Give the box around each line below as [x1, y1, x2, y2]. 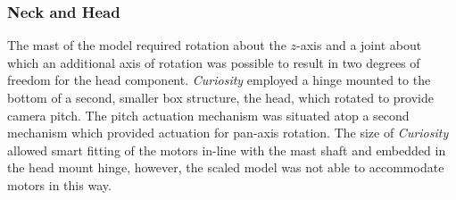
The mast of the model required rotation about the [7, 36, 286, 54]
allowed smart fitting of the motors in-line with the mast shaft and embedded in [7, 140, 446, 159]
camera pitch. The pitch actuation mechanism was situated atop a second [7, 105, 410, 124]
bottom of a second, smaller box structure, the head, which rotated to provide [7, 88, 434, 106]
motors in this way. [7, 175, 112, 194]
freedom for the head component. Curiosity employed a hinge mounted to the [7, 71, 431, 89]
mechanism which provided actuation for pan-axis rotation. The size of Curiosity [7, 123, 449, 142]
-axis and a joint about [296, 36, 422, 54]
